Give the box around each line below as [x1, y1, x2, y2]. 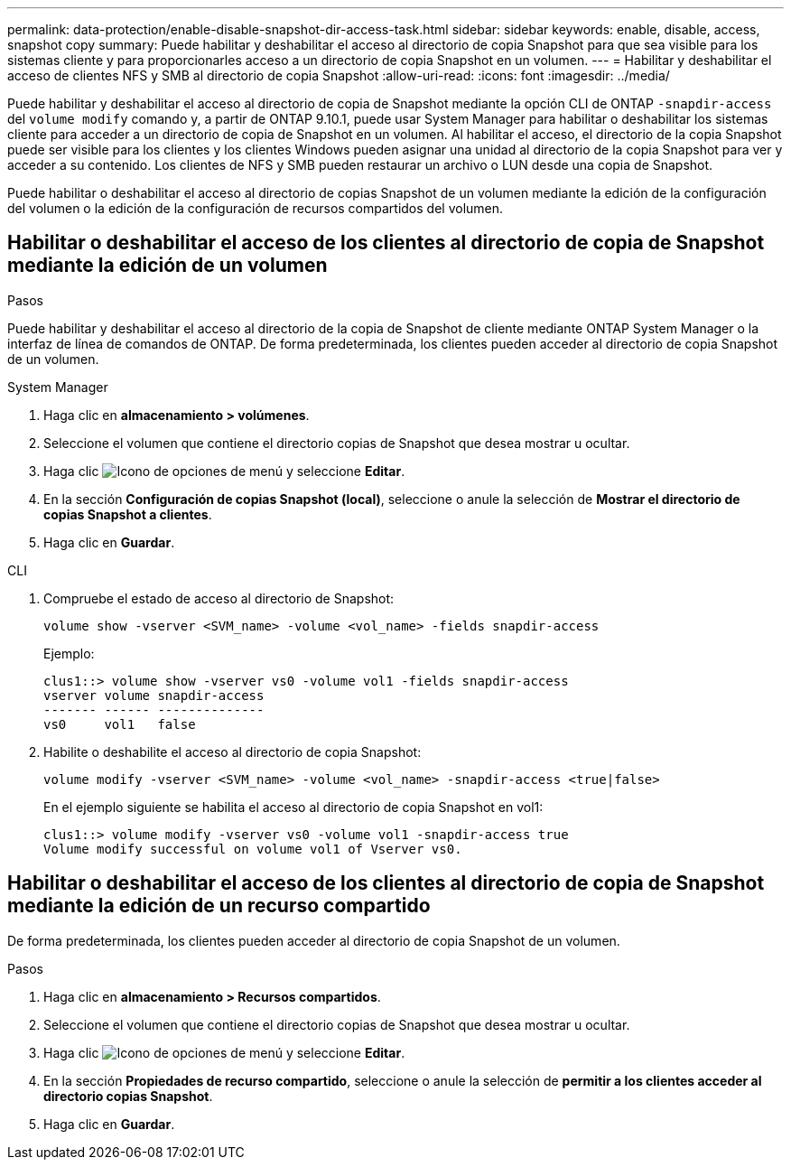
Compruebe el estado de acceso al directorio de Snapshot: [43, 590, 395, 606]
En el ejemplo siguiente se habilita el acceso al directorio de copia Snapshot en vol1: [43, 798, 544, 815]
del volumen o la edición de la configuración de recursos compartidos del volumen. [7, 201, 504, 216]
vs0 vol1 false [43, 716, 196, 732]
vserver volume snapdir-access [43, 687, 265, 703]
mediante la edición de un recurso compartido [7, 894, 431, 918]
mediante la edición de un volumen [7, 254, 328, 277]
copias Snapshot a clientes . [43, 506, 212, 522]
